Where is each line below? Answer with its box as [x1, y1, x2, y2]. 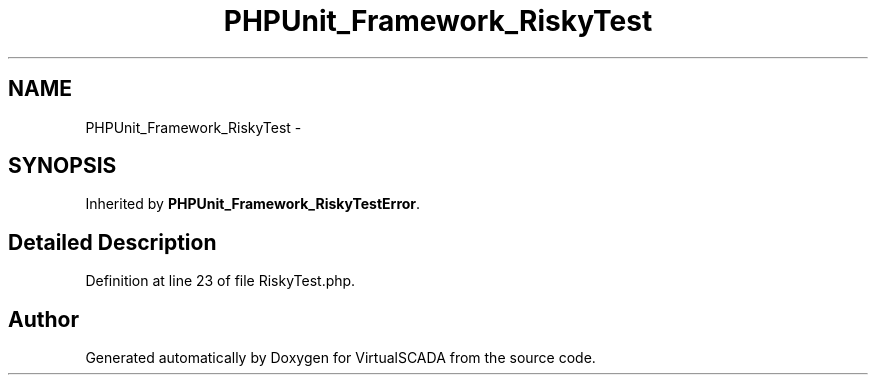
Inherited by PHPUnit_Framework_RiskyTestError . [85, 195, 421, 213]
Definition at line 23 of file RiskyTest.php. [85, 272, 356, 290]
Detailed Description [8, 229, 217, 255]
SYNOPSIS [8, 153, 117, 179]
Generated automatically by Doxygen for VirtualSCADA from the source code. [85, 349, 596, 367]
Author [8, 306, 79, 332]
